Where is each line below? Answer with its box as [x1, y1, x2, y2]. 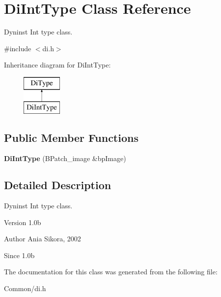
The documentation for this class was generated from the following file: [4, 266, 218, 277]
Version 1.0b [4, 217, 41, 227]
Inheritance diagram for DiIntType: [4, 60, 111, 70]
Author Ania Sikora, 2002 [4, 233, 81, 244]
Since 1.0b [4, 250, 35, 260]
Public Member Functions [4, 130, 138, 145]
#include [4, 43, 31, 53]
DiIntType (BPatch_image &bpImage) [4, 153, 126, 164]
